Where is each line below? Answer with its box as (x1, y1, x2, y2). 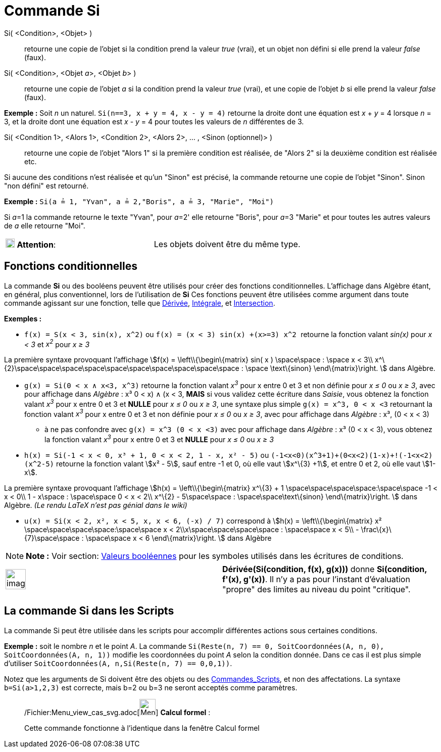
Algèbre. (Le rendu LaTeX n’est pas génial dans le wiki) (4, 500, 187, 509)
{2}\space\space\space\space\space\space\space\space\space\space (4, 364, 239, 373)
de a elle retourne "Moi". (4, 221, 85, 230)
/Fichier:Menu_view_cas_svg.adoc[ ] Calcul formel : (24, 708, 211, 717)
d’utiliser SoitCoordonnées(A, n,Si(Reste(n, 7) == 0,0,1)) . (4, 659, 232, 668)
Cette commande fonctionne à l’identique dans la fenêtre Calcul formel (24, 723, 260, 732)
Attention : (17, 239, 56, 250)
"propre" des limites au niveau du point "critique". (222, 584, 411, 594)
